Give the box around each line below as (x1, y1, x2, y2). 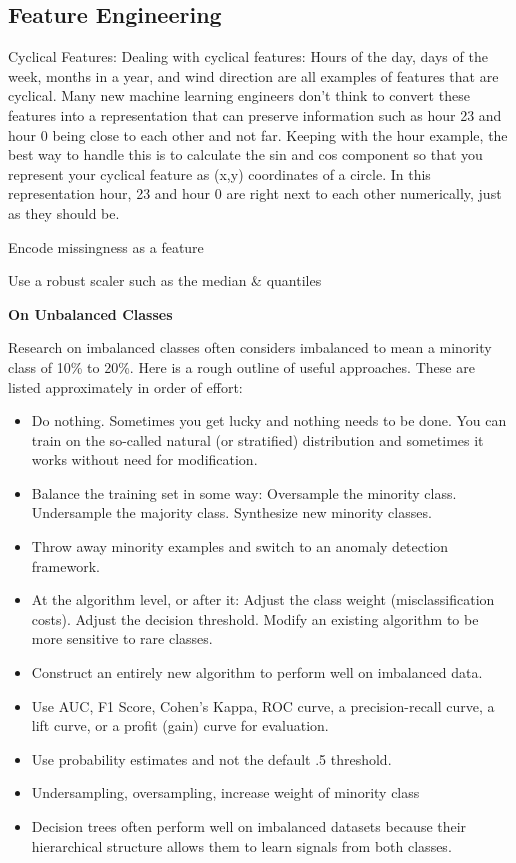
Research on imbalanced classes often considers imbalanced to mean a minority (8, 337, 492, 358)
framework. (31, 555, 100, 576)
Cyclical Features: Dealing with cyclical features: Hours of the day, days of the (8, 46, 488, 67)
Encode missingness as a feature (8, 236, 204, 257)
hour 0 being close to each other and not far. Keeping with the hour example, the (8, 124, 508, 145)
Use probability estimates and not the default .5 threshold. (31, 748, 392, 769)
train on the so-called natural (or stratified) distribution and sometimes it (31, 429, 484, 450)
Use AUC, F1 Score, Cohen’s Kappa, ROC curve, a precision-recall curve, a (31, 695, 495, 716)
